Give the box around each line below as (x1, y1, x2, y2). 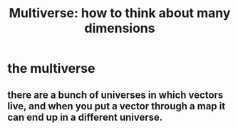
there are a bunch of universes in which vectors (7, 89, 224, 101)
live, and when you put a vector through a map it (7, 100, 226, 112)
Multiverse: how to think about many (9, 5, 231, 21)
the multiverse (7, 61, 95, 76)
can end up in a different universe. (7, 111, 163, 123)
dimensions (84, 20, 155, 36)
